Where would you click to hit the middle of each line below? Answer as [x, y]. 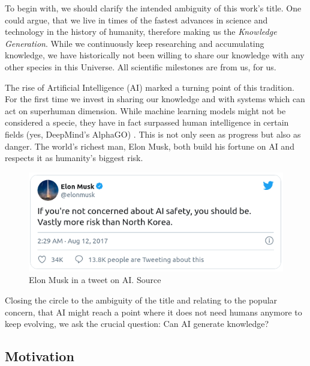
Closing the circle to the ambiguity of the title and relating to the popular [141, 300]
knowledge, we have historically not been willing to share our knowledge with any [155, 55]
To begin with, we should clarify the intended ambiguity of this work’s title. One [153, 8]
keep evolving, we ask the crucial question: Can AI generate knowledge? [137, 324]
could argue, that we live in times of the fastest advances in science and [136, 20]
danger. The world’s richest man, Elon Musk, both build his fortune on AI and [150, 146]
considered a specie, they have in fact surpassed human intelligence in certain [147, 122]
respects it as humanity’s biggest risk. [74, 158]
